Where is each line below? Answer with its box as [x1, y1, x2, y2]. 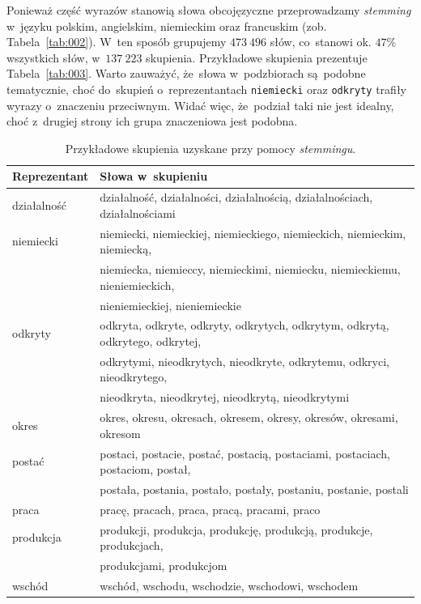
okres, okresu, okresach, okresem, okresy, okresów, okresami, [100, 409, 398, 426]
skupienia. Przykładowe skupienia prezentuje [146, 49, 368, 66]
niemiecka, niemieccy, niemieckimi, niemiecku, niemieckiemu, [100, 261, 401, 278]
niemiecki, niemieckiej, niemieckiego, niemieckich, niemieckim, [100, 224, 406, 241]
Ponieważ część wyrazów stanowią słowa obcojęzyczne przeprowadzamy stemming [6, 2, 411, 18]
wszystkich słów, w [6, 49, 100, 66]
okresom [100, 424, 141, 441]
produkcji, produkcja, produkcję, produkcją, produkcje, [100, 521, 373, 538]
